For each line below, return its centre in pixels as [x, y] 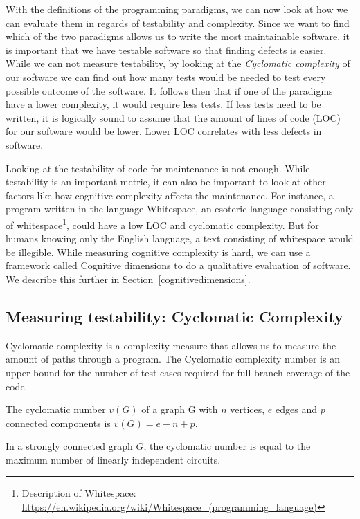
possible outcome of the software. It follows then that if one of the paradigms [169, 90]
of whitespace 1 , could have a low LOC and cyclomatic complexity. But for [162, 224]
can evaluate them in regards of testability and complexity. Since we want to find [178, 22]
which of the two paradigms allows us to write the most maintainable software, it [178, 36]
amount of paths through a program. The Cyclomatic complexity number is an [173, 359]
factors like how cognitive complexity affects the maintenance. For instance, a [170, 195]
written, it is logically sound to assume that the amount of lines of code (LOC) [173, 117]
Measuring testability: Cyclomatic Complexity [174, 316]
